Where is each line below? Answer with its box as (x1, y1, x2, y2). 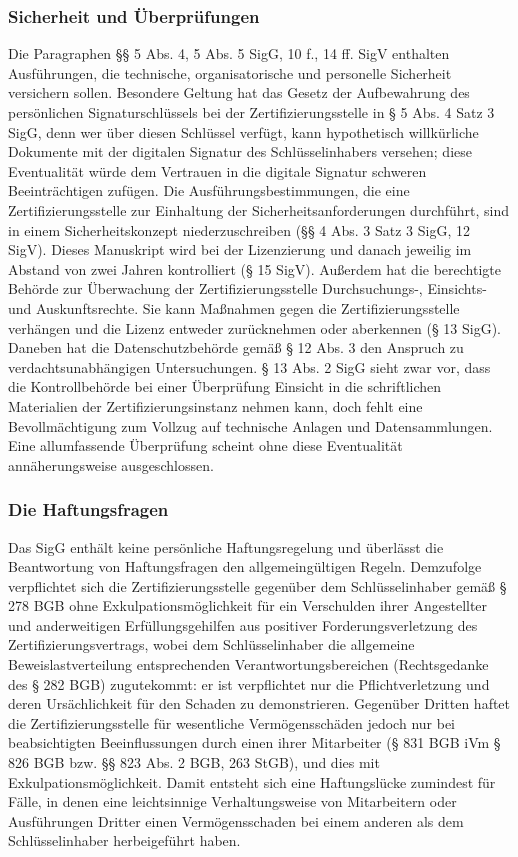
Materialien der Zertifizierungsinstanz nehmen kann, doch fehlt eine (8, 395, 423, 416)
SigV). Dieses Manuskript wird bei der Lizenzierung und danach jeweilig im (8, 239, 472, 260)
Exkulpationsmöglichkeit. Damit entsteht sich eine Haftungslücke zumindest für (8, 771, 496, 792)
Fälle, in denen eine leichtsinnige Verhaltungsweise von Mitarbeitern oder (8, 791, 457, 812)
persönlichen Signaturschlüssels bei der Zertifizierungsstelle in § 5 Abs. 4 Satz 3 (8, 102, 495, 122)
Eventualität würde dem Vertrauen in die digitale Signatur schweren (8, 160, 427, 181)
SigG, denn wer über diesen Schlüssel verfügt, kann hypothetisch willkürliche (8, 121, 479, 142)
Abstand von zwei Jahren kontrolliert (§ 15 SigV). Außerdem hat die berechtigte (8, 258, 501, 279)
